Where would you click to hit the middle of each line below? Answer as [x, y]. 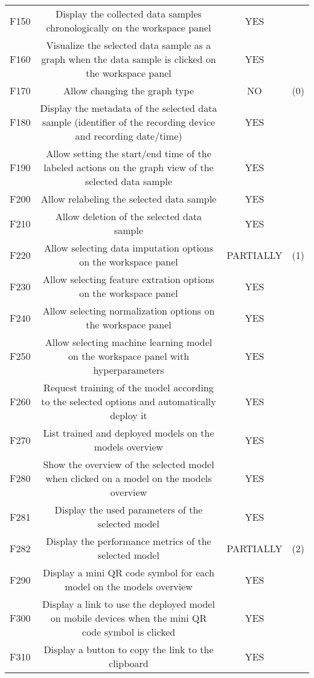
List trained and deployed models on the [129, 433]
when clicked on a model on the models [129, 478]
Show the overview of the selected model [129, 464]
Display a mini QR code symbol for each [129, 572]
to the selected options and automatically [129, 401]
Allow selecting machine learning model [129, 342]
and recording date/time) [129, 136]
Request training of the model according [129, 387]
